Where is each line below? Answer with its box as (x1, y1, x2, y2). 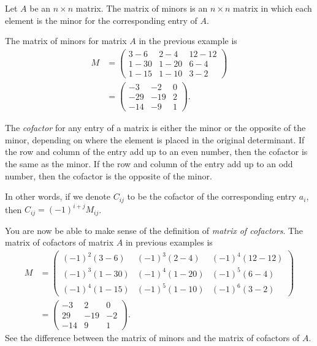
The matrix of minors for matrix (5, 34, 127, 47)
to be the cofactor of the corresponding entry (127, 190, 297, 203)
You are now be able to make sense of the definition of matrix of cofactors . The (5, 224, 304, 236)
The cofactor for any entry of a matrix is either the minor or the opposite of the (5, 121, 306, 134)
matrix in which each (233, 2, 312, 14)
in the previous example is (139, 34, 237, 47)
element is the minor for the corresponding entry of (5, 13, 197, 26)
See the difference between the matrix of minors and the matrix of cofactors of (5, 331, 300, 344)
